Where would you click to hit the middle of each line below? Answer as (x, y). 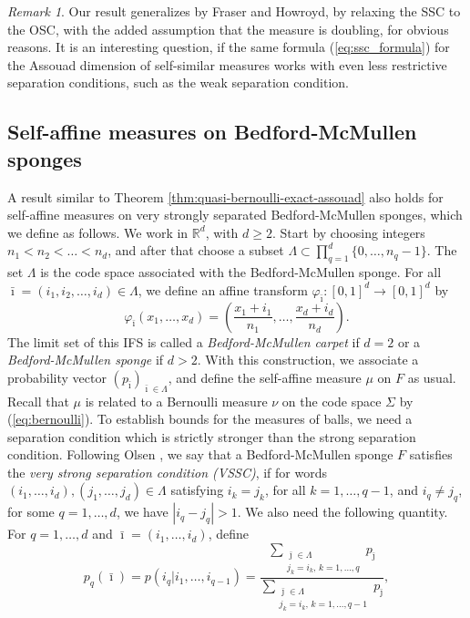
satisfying (197, 490)
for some (31, 512)
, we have (142, 512)
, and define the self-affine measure (265, 377)
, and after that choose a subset (196, 250)
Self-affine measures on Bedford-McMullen (212, 132)
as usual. (432, 377)
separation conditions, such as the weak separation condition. (178, 82)
